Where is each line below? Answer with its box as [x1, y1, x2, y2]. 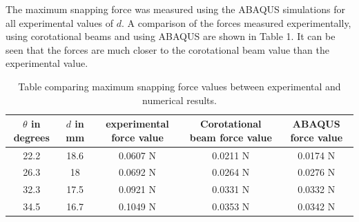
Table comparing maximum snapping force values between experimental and [18, 79, 341, 93]
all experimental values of [6, 15, 114, 30]
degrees [13, 130, 50, 144]
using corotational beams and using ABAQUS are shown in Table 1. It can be [6, 29, 336, 43]
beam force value [189, 130, 272, 144]
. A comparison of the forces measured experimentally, [122, 15, 351, 30]
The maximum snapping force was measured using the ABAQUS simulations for [6, 2, 345, 16]
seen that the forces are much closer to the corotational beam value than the [6, 42, 329, 57]
